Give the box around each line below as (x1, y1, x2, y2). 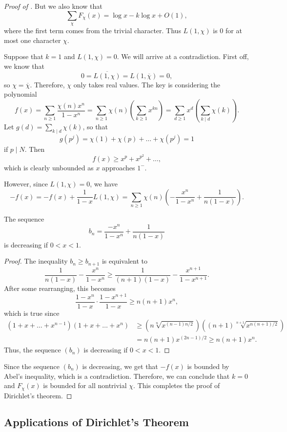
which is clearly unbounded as (4, 162, 94, 172)
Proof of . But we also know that (4, 1, 102, 11)
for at (225, 25, 242, 35)
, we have (90, 179, 118, 189)
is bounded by (187, 361, 229, 371)
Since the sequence (4, 361, 60, 371)
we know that (4, 61, 44, 71)
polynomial (4, 89, 37, 99)
